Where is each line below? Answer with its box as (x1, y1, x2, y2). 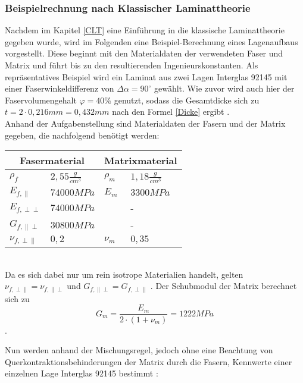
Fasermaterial (20, 153, 85, 168)
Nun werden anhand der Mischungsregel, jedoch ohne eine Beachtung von (5, 344, 273, 356)
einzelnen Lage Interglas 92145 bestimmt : (5, 367, 158, 379)
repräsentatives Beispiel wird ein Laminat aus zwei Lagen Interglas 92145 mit (5, 70, 288, 83)
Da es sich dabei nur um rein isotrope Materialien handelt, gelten (5, 268, 243, 280)
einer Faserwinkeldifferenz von (5, 82, 114, 95)
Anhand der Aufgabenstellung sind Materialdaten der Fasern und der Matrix (5, 117, 286, 129)
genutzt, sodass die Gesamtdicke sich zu (114, 93, 260, 106)
